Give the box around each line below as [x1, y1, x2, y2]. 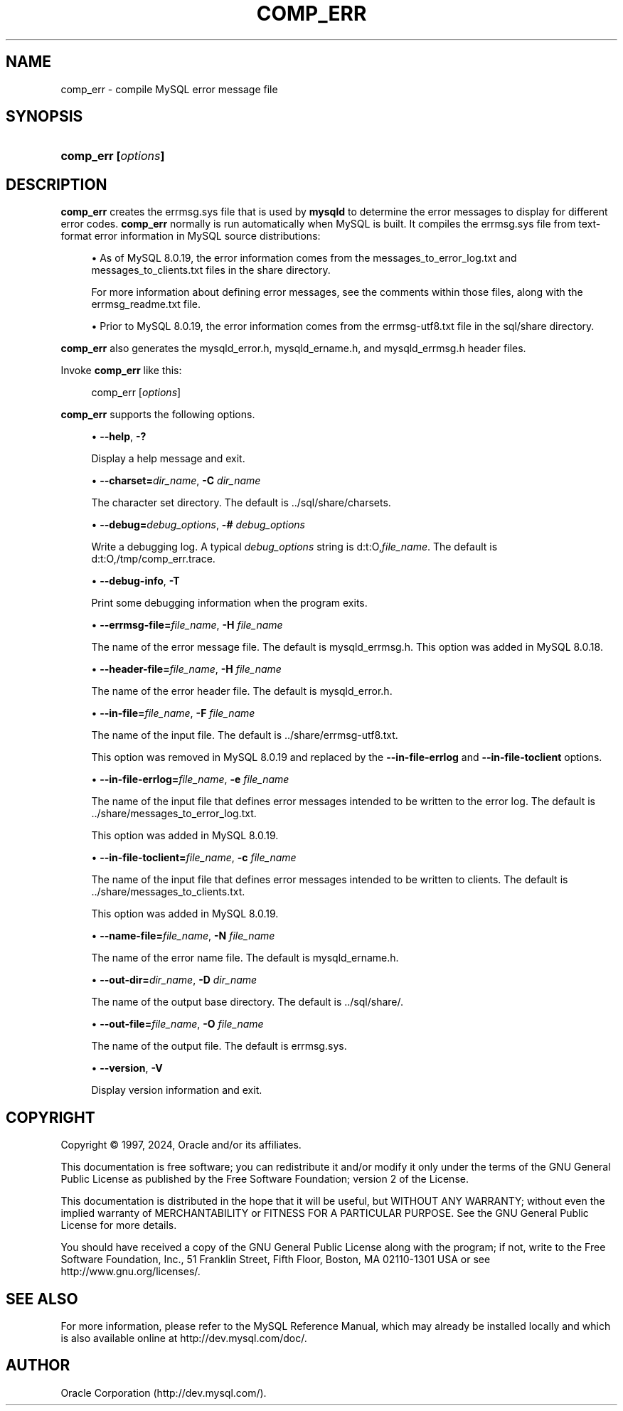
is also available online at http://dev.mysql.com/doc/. [60, 1331, 307, 1344]
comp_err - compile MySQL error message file [60, 82, 278, 95]
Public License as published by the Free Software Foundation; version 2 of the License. [60, 1173, 469, 1186]
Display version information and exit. [91, 1084, 262, 1097]
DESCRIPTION [6, 175, 107, 193]
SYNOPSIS [6, 107, 83, 126]
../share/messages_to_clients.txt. [91, 885, 245, 898]
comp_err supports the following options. [60, 408, 255, 421]
